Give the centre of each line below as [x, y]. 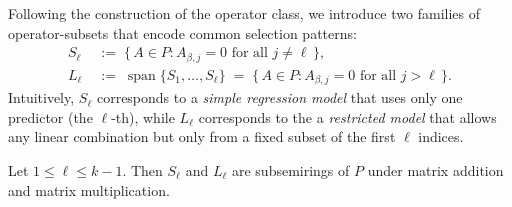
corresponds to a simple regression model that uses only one [279, 97]
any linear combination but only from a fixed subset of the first [202, 136]
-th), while [143, 116]
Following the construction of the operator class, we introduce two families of [244, 13]
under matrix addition [435, 169]
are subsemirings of [290, 169]
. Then [142, 169]
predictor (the [50, 116]
